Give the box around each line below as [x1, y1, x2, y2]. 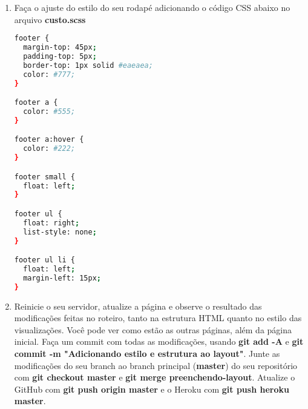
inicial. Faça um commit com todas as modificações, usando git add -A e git [14, 335, 304, 348]
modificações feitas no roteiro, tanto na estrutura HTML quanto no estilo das [14, 311, 302, 324]
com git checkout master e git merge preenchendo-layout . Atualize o [14, 371, 295, 384]
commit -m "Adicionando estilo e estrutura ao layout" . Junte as [14, 347, 280, 359]
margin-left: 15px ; [23, 273, 101, 282]
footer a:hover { [14, 135, 84, 144]
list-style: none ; [23, 227, 97, 236]
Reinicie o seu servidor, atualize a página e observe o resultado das [14, 299, 262, 312]
